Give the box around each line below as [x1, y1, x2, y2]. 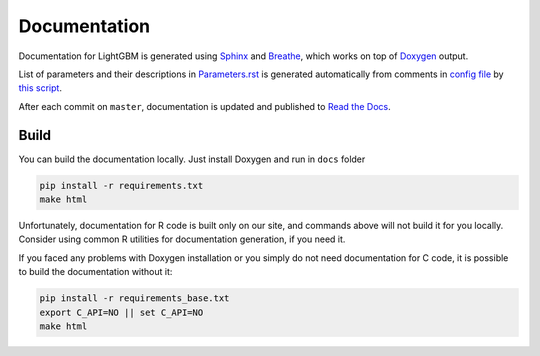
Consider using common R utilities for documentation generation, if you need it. [18, 233, 346, 245]
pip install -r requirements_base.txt [39, 293, 230, 304]
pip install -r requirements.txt [39, 180, 204, 191]
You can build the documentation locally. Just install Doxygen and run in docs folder [18, 153, 366, 165]
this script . [18, 82, 62, 94]
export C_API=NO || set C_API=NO [39, 306, 204, 318]
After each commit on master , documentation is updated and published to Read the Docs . [18, 100, 392, 112]
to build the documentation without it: [18, 266, 173, 278]
